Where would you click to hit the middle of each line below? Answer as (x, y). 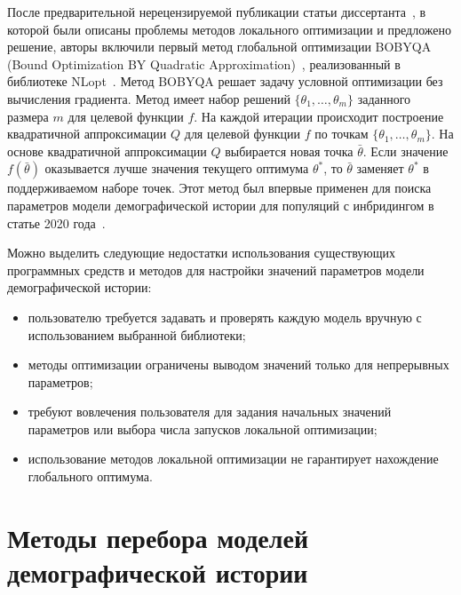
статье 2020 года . (56, 222)
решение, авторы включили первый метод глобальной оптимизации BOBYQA (219, 47)
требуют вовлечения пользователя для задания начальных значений (210, 412)
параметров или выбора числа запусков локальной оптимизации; (203, 428)
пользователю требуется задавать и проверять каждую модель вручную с (225, 317)
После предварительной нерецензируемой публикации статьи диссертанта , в (217, 12)
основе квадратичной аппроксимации (107, 151)
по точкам (342, 134)
